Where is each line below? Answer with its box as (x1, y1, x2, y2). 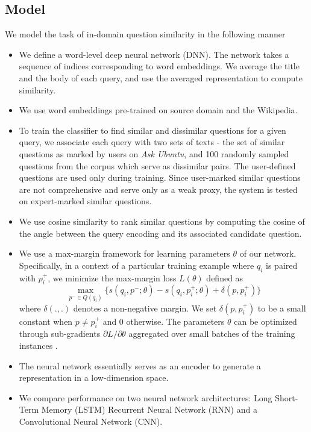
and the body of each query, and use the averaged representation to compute (19, 71, 303, 84)
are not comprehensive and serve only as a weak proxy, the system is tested (19, 183, 298, 195)
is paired (266, 258, 298, 271)
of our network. (239, 247, 297, 260)
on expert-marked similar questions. (19, 195, 152, 207)
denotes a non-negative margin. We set (73, 301, 217, 314)
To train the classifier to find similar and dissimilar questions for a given (19, 124, 286, 136)
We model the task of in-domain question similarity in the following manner (5, 28, 286, 40)
